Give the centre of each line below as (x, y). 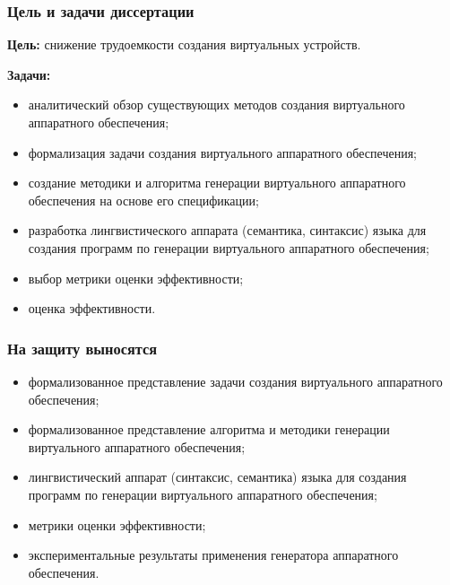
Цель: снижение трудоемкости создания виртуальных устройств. (184, 44)
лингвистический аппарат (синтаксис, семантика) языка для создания (217, 477)
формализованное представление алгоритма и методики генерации (209, 429)
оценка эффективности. (92, 308)
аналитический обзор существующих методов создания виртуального (216, 105)
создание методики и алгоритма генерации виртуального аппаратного (217, 183)
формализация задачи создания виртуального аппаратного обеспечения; (223, 152)
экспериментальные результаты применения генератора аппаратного (213, 555)
